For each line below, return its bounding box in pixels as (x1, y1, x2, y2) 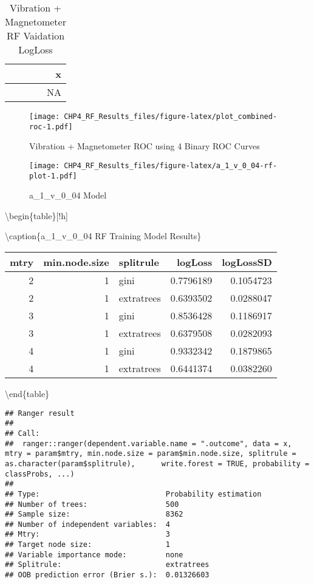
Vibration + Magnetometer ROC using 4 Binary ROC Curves (29, 140, 260, 152)
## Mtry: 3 (5, 530, 171, 539)
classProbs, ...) (5, 469, 75, 478)
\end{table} (5, 387, 50, 399)
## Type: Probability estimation (5, 489, 262, 498)
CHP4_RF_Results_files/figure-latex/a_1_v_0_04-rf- (64, 161, 278, 170)
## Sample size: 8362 (5, 510, 183, 519)
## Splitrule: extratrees (5, 560, 210, 569)
